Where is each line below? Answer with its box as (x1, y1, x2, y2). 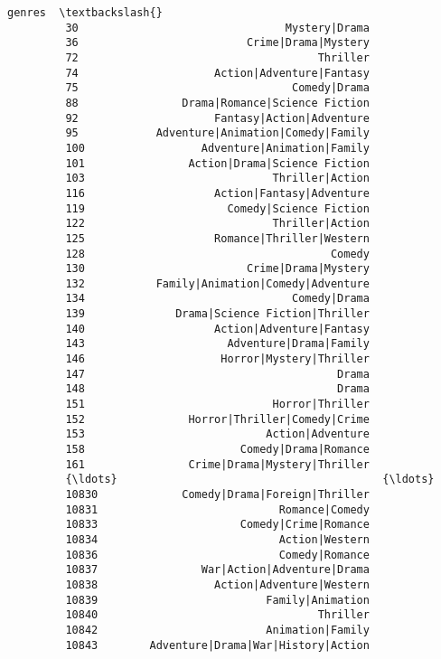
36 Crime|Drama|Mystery (65, 36, 370, 50)
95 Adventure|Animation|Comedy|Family (65, 127, 370, 140)
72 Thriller (65, 51, 370, 64)
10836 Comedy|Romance (65, 548, 370, 561)
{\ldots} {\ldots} (65, 473, 435, 486)
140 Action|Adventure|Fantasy (65, 322, 370, 335)
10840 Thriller (65, 608, 370, 622)
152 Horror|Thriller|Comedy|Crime (65, 412, 370, 426)
